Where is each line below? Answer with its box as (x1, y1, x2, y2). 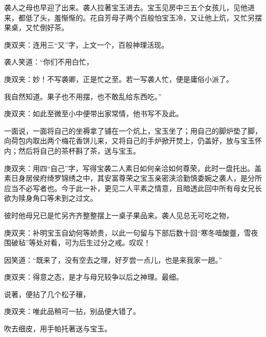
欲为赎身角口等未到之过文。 (4, 193, 97, 203)
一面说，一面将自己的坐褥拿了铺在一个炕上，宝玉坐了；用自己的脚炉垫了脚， (4, 125, 262, 136)
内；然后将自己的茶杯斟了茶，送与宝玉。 (4, 145, 140, 156)
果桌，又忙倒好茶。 (4, 22, 69, 33)
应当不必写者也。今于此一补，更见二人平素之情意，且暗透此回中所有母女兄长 (4, 182, 262, 193)
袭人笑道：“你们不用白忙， (4, 56, 94, 67)
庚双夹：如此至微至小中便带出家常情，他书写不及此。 (4, 108, 183, 119)
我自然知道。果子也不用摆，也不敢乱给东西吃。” (4, 91, 162, 101)
